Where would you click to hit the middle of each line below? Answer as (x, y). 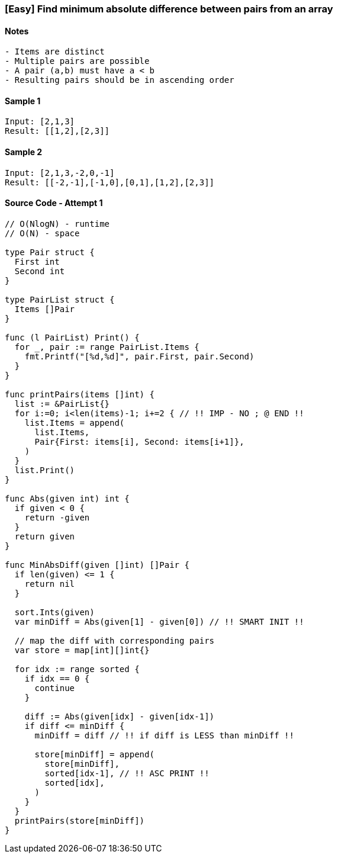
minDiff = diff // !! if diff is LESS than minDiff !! (164, 735)
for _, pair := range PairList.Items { (107, 347)
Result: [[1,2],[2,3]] (57, 131)
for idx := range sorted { (77, 669)
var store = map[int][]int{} (82, 650)
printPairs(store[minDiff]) (80, 820)
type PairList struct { (60, 299)
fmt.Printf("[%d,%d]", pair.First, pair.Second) (139, 356)
